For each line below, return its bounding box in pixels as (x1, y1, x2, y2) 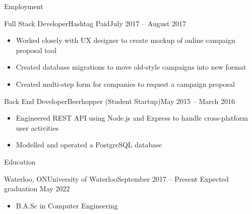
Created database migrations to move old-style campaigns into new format (16, 62, 246, 72)
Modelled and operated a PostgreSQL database (16, 139, 162, 150)
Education (4, 156, 36, 167)
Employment (4, 1, 43, 11)
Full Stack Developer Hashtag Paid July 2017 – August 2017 (4, 18, 186, 28)
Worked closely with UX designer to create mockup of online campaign (16, 35, 235, 45)
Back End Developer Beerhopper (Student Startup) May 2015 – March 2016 (4, 95, 235, 106)
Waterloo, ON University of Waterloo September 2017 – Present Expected (4, 173, 229, 184)
